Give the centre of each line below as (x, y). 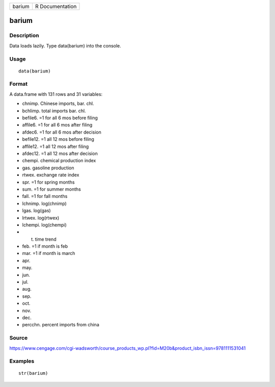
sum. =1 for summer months (51, 189)
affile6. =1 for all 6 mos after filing (57, 125)
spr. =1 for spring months (48, 182)
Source (19, 338)
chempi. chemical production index (59, 161)
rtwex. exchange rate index (51, 175)
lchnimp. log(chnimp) (45, 203)
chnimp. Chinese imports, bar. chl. (58, 104)
